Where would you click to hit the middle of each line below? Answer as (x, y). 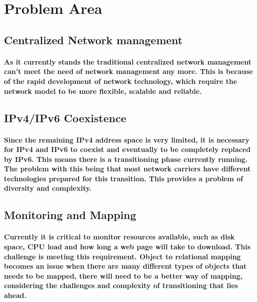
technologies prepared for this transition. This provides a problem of (124, 178)
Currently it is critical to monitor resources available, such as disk (119, 237)
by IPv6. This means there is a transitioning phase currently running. (126, 159)
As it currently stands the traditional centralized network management (128, 61)
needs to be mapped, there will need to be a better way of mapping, (123, 275)
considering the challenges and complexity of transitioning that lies (121, 285)
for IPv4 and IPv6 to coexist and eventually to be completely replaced (127, 149)
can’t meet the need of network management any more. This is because (128, 71)
